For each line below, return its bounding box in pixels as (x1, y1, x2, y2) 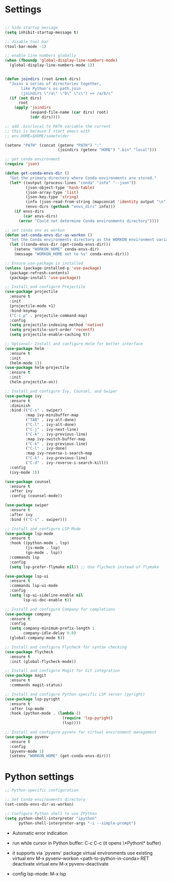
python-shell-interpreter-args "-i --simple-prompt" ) (18, 820, 137, 826)
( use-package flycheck (5, 649, 53, 655)
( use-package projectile (5, 289, 58, 295)
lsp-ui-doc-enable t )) (23, 597, 72, 602)
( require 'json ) (5, 162, 40, 167)
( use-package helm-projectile (5, 365, 70, 370)
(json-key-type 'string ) (25, 194, 79, 200)
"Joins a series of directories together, (9, 81, 102, 86)
